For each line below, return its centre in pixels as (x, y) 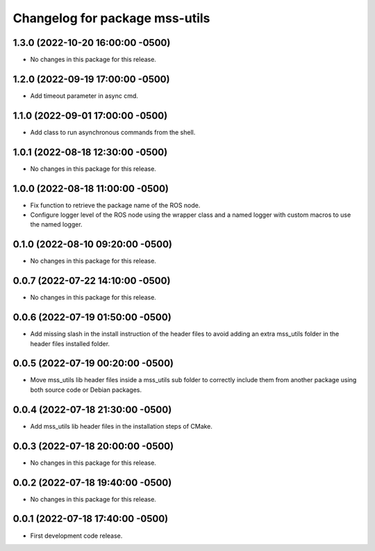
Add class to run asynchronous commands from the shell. (113, 132)
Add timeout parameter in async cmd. (84, 96)
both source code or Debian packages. (86, 390)
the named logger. (56, 224)
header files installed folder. (70, 343)
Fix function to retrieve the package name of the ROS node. (115, 205)
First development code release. (76, 536)
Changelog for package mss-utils (111, 18)
